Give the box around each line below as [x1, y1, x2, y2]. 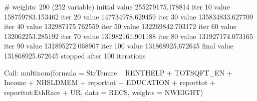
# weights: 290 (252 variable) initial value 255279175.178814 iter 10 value [4, 1, 230, 11]
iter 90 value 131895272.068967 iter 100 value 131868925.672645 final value [4, 40, 233, 51]
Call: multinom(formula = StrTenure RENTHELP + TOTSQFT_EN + [4, 67, 232, 77]
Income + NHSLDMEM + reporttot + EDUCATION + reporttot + [4, 77, 215, 87]
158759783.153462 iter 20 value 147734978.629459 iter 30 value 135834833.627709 [4, 11, 253, 21]
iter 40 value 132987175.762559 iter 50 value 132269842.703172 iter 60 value [4, 21, 237, 31]
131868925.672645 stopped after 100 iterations [4, 50, 146, 60]
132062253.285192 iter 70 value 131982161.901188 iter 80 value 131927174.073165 [4, 30, 253, 41]
